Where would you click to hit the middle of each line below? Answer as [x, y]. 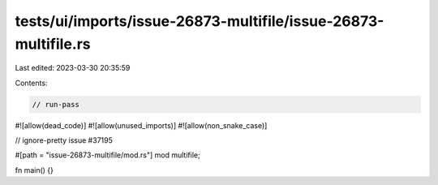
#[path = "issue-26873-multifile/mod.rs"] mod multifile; [107, 155]
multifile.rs [53, 44]
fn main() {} [34, 170]
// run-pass [56, 104]
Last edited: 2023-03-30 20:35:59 [73, 68]
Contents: [31, 83]
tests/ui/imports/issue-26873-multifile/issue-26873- [200, 21]
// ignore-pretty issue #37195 [64, 140]
